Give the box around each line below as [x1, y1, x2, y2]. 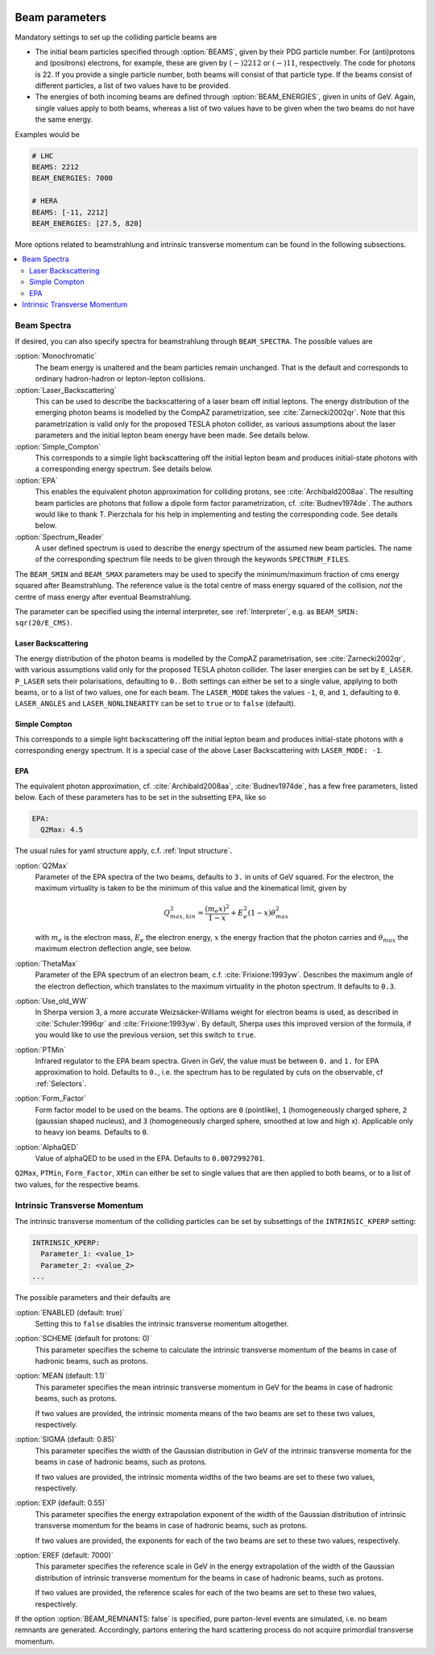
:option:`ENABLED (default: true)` [14, 1307, 125, 1317]
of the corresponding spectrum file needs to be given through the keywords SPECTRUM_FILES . [35, 554, 350, 564]
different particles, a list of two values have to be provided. [35, 81, 231, 90]
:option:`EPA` [14, 475, 58, 485]
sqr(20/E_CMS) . [14, 618, 72, 628]
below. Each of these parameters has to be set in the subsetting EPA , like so [14, 792, 267, 802]
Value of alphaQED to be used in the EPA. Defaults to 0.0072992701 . [35, 1154, 266, 1164]
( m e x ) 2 [205, 902, 230, 915]
